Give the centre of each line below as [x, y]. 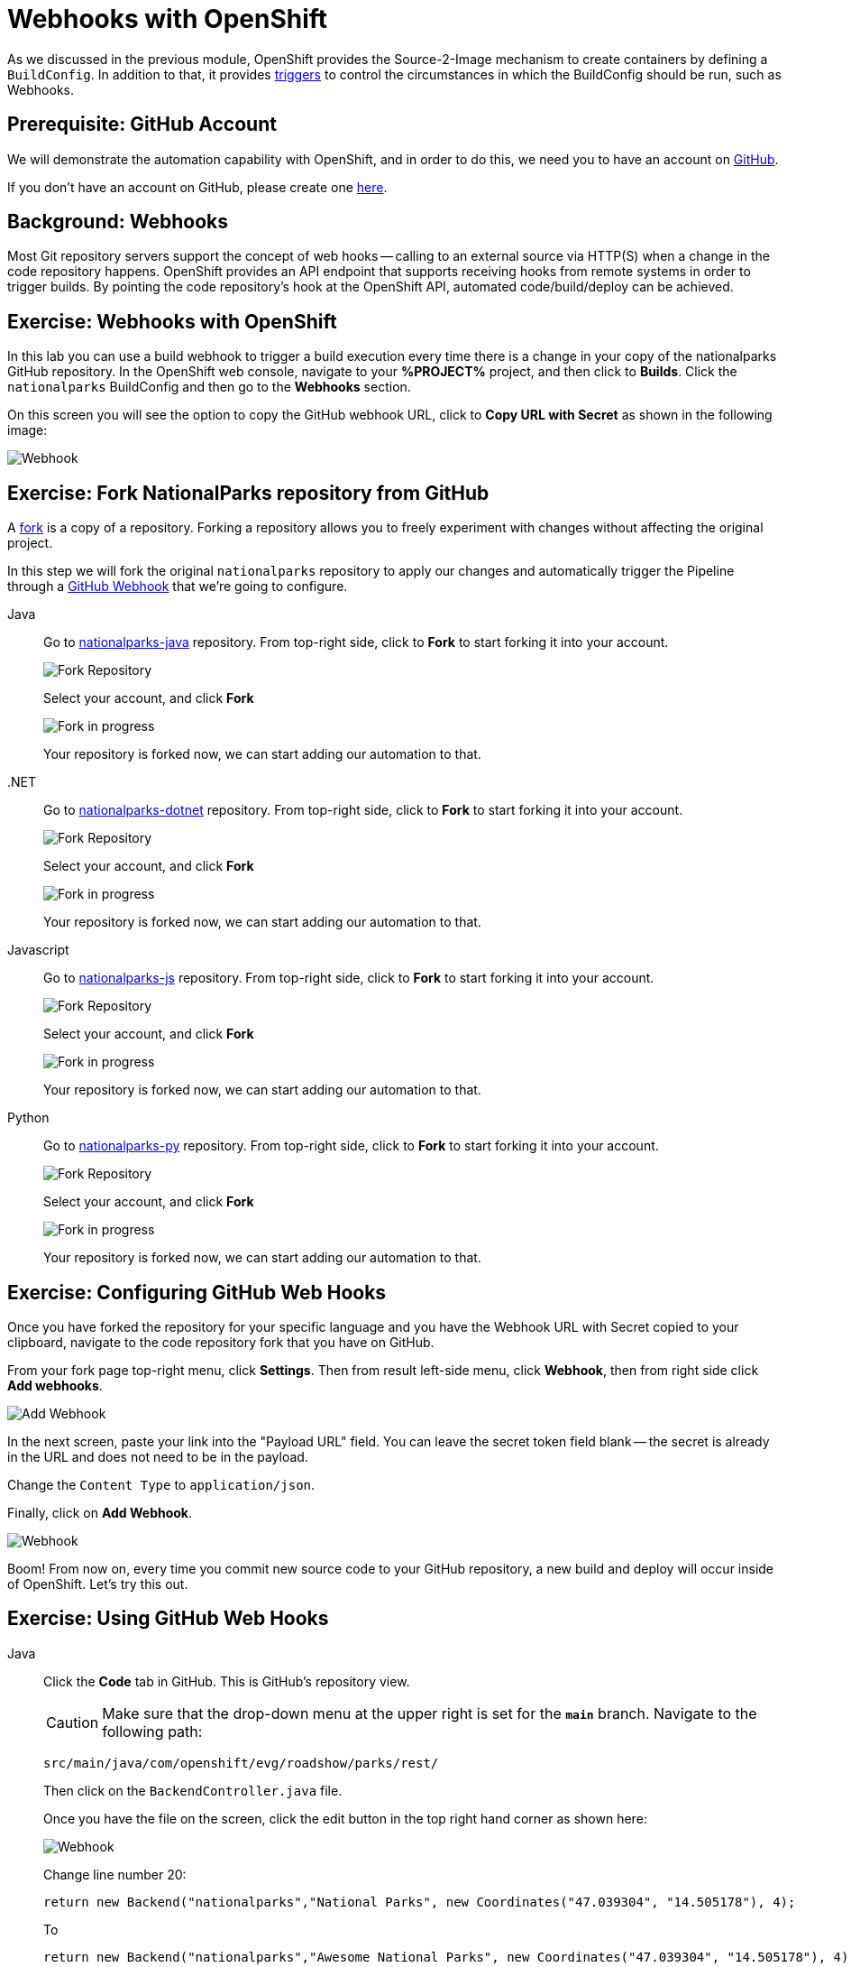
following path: [152, 1731]
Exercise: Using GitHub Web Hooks [168, 1619]
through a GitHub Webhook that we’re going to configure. [178, 586]
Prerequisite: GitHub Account [142, 125]
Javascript [38, 950]
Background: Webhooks [118, 222]
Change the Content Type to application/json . [161, 1484]
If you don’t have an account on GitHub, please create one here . [197, 187]
